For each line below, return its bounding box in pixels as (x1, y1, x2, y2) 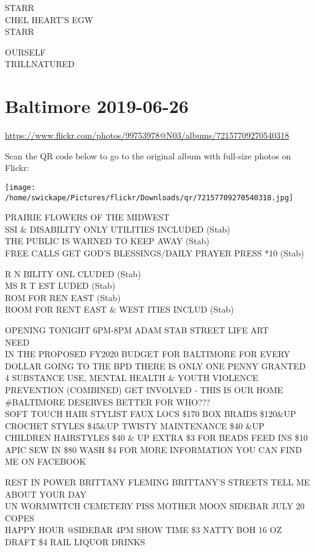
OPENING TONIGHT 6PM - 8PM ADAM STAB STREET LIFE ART (5, 323, 269, 336)
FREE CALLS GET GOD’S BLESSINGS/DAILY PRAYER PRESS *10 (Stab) (5, 246, 304, 259)
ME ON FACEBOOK (5, 455, 87, 468)
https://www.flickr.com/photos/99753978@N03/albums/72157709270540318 (5, 129, 289, 142)
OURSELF (5, 45, 46, 58)
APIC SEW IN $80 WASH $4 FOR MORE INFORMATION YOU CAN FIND (5, 443, 302, 456)
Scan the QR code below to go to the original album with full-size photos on (5, 149, 291, 162)
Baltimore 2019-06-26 (5, 93, 189, 118)
